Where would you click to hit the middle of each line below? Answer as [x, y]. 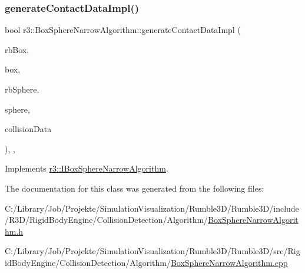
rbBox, [17, 49]
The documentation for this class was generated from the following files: [135, 188]
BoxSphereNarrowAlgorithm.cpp [229, 262]
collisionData [28, 129]
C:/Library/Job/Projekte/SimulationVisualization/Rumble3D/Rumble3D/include [152, 208]
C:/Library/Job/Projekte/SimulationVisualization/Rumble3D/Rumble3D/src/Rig [152, 251]
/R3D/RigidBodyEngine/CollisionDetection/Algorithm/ [107, 220]
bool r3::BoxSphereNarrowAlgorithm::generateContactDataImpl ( [123, 30]
